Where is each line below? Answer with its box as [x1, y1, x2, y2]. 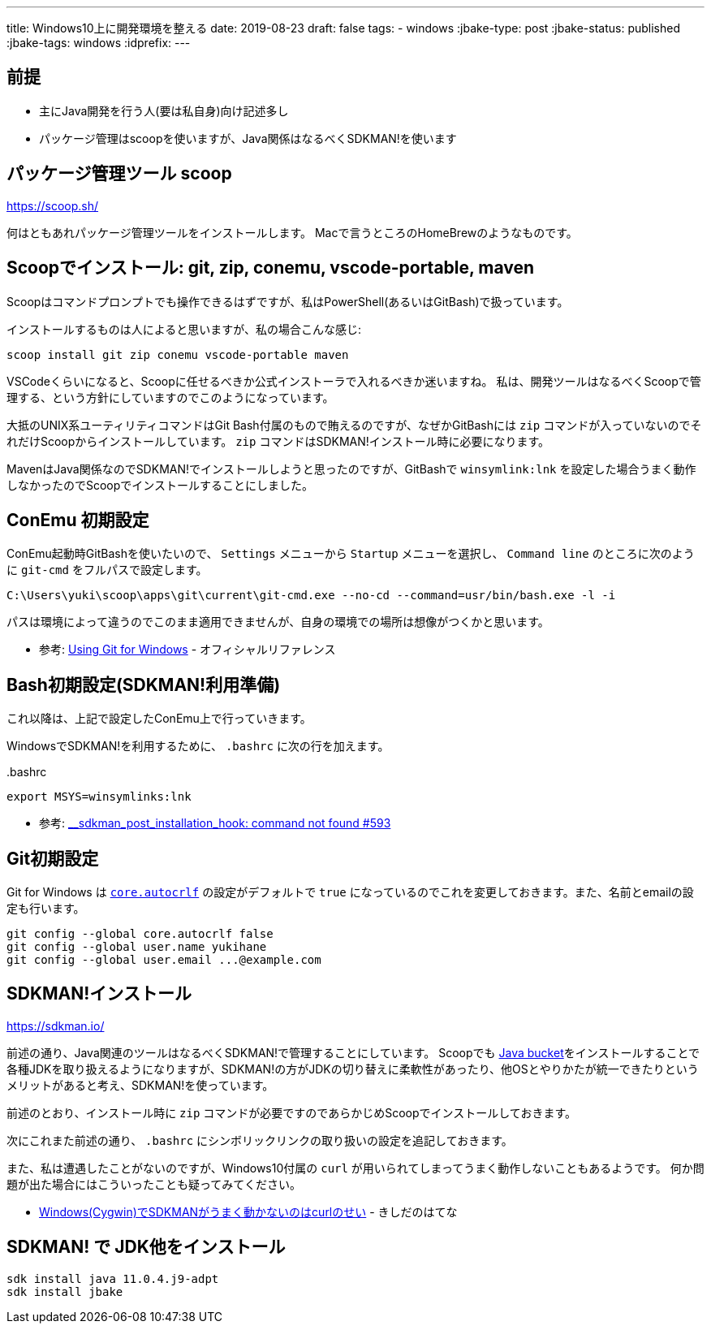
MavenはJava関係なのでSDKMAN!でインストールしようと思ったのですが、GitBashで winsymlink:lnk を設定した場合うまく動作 [6, 461, 696, 476]
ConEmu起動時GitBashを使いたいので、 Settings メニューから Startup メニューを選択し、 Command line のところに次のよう [6, 546, 695, 561]
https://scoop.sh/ [6, 198, 99, 213]
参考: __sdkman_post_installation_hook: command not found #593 [39, 816, 391, 831]
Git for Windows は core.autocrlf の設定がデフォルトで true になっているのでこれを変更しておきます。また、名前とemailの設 [6, 885, 694, 900]
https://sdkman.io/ [6, 1018, 105, 1033]
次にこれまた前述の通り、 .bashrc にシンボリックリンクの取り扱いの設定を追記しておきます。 [6, 1133, 513, 1147]
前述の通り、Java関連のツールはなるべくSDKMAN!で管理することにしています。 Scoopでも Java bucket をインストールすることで [6, 1045, 700, 1060]
